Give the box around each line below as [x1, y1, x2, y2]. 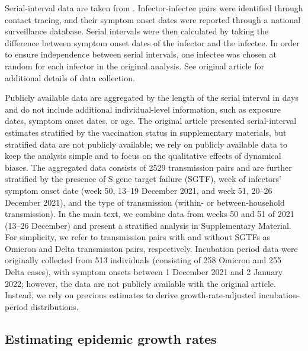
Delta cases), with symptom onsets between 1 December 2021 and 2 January [5, 266, 283, 278]
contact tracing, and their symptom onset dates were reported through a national [5, 13, 301, 25]
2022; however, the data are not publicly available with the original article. [5, 277, 276, 289]
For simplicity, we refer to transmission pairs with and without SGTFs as [5, 231, 271, 243]
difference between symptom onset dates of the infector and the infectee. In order [5, 36, 300, 49]
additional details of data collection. [5, 71, 135, 84]
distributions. [30, 300, 79, 312]
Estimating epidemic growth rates [5, 329, 217, 347]
